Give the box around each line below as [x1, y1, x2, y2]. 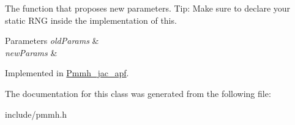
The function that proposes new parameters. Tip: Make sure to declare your [5, 2, 291, 14]
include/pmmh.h [5, 107, 67, 120]
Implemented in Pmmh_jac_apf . [5, 66, 129, 79]
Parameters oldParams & [5, 34, 99, 47]
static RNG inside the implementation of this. [5, 13, 177, 26]
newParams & [5, 46, 58, 59]
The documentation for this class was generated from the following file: [5, 87, 271, 99]
